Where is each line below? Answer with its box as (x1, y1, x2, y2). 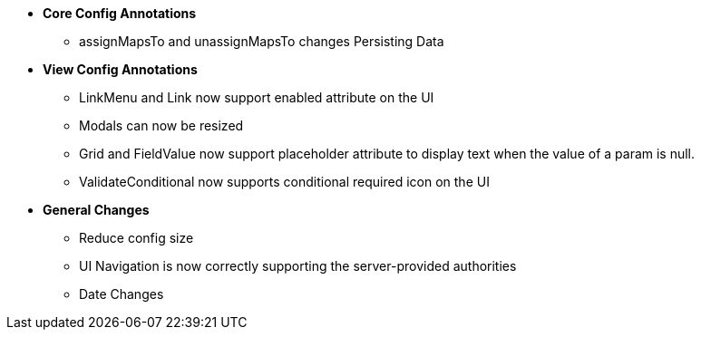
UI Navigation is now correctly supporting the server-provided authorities (79, 258, 517, 274)
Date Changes (79, 286, 164, 302)
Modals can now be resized (79, 118, 244, 133)
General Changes (43, 202, 150, 217)
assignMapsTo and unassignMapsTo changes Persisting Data (79, 34, 444, 49)
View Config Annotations (43, 62, 198, 77)
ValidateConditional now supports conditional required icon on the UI (79, 174, 490, 189)
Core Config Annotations (43, 5, 197, 21)
